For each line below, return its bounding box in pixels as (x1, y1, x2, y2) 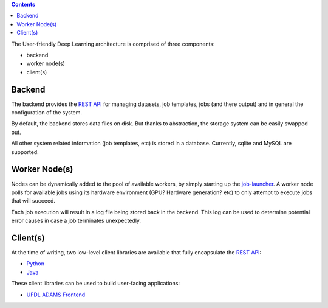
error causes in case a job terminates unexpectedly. (11, 217, 142, 225)
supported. (11, 148, 39, 155)
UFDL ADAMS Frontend (26, 291, 86, 298)
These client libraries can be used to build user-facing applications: (11, 280, 180, 287)
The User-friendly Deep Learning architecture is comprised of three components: (11, 40, 215, 47)
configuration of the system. (11, 109, 82, 116)
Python (26, 260, 45, 267)
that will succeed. (11, 197, 56, 205)
